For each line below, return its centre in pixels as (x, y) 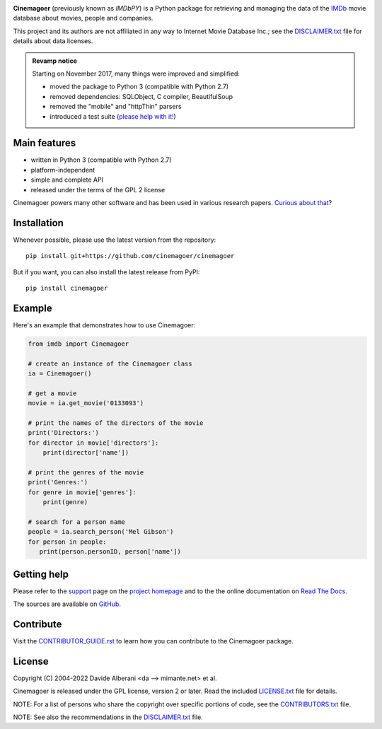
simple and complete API (67, 180)
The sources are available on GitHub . (67, 604)
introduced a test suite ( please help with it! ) (113, 116)
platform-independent (63, 170)
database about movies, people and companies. (83, 18)
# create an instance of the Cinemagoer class (110, 363)
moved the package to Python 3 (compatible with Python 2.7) (139, 87)
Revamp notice (55, 61)
